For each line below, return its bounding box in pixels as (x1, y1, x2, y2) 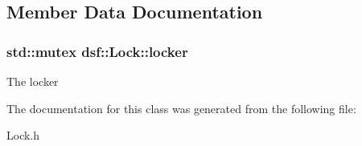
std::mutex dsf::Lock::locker (6, 41, 188, 61)
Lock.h (6, 127, 40, 144)
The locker (6, 73, 59, 89)
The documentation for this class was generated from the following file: (6, 99, 356, 116)
